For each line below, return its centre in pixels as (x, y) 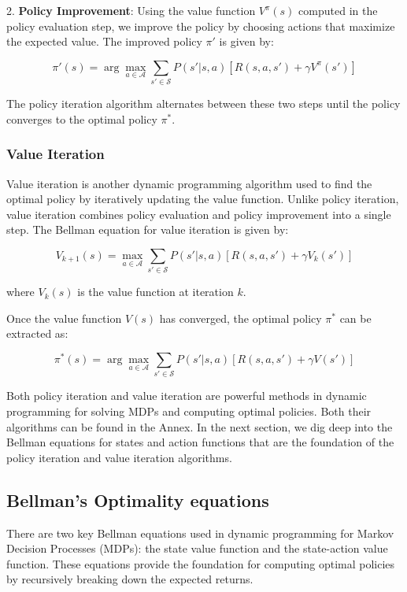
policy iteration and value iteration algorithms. (119, 457)
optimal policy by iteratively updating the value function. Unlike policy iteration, (203, 199)
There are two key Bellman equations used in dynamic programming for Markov (200, 533)
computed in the (338, 10)
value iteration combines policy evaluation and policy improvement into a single (199, 214)
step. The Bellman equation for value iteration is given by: (148, 229)
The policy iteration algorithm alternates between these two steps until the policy (203, 104)
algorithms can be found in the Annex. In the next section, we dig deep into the (200, 426)
